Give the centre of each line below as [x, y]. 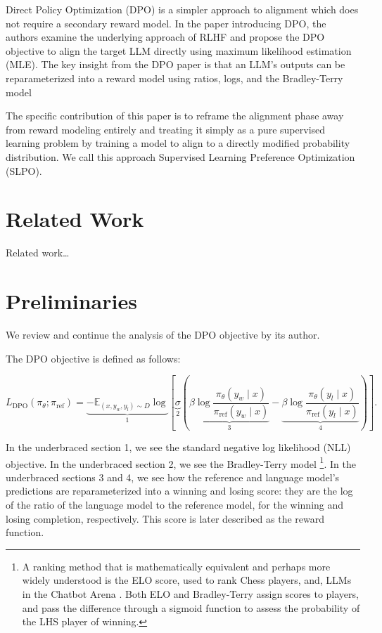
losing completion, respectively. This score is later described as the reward [165, 518]
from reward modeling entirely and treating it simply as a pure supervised [166, 129]
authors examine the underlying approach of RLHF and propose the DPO [165, 37]
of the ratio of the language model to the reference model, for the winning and [175, 504]
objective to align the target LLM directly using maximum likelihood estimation [179, 50]
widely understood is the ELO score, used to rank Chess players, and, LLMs [187, 580]
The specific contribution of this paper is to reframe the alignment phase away [175, 116]
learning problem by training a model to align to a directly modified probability [178, 143]
